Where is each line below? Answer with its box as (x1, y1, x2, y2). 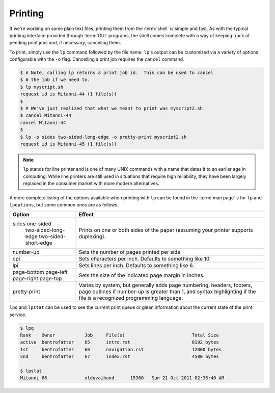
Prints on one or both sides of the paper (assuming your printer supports (78, 227, 253, 234)
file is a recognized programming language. (78, 295, 183, 302)
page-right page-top (12, 275, 62, 282)
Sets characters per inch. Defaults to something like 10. (78, 255, 211, 263)
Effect (78, 211, 94, 218)
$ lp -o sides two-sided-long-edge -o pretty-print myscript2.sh (20, 134, 187, 140)
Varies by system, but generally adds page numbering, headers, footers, (78, 282, 253, 289)
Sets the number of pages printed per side (78, 249, 181, 256)
